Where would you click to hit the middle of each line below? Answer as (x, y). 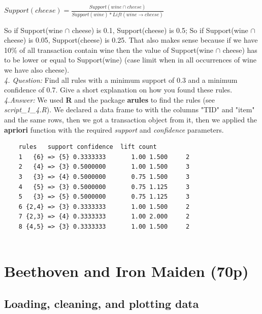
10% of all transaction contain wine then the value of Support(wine (109, 50)
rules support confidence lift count (88, 147)
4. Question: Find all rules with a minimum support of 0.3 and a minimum (121, 80)
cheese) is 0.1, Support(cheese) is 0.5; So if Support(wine (160, 30)
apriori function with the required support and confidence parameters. (114, 129)
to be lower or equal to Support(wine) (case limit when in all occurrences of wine (130, 60)
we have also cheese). (37, 70)
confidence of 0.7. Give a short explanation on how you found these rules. (118, 90)
